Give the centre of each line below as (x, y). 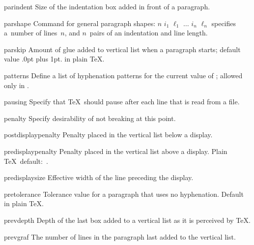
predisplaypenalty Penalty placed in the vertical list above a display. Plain (116, 151)
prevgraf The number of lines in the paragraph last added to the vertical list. (120, 236)
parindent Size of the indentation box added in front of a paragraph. (107, 6)
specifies (224, 23)
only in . (16, 85)
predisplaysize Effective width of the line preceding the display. (99, 177)
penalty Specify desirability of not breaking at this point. (90, 118)
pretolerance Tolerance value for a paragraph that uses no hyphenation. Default (124, 194)
